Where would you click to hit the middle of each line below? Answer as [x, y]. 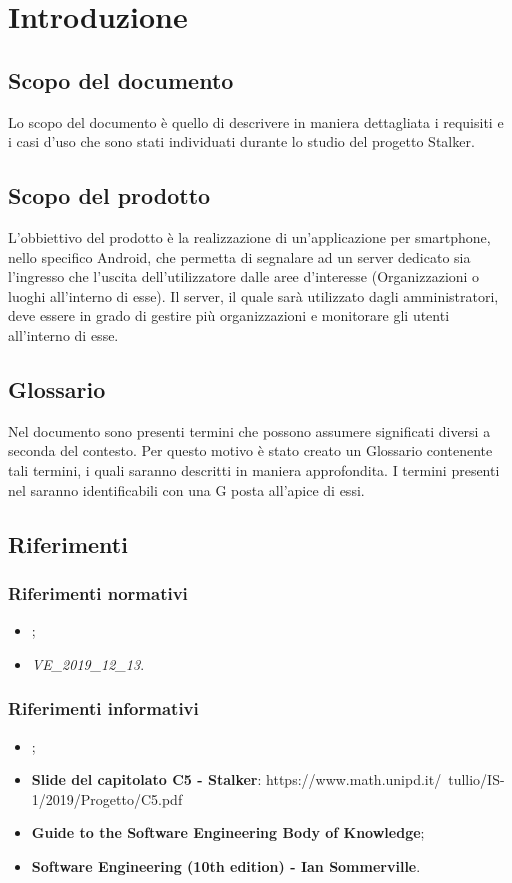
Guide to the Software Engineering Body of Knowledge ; [228, 832]
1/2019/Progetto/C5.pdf [107, 798]
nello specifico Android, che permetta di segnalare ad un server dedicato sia [239, 256]
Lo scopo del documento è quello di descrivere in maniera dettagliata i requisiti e [256, 121]
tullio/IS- [476, 779]
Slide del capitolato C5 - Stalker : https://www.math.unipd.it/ [236, 779]
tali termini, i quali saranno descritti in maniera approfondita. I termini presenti [254, 469]
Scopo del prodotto [109, 195]
